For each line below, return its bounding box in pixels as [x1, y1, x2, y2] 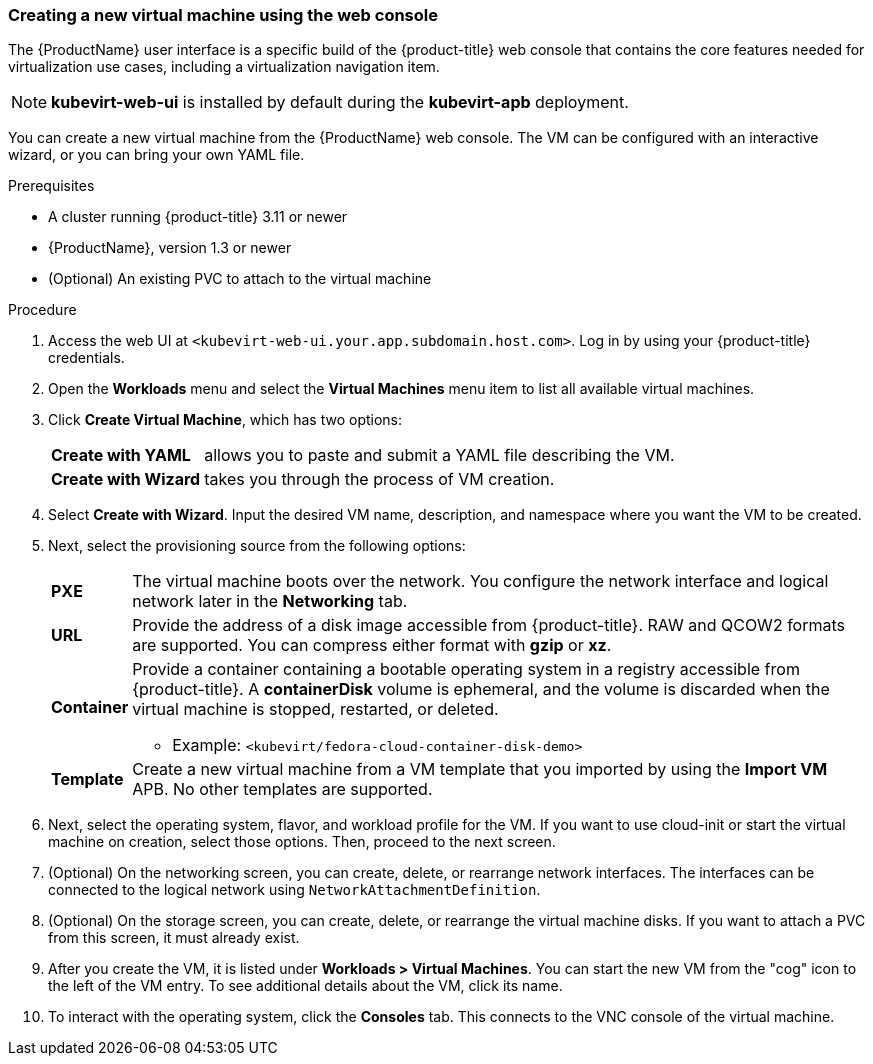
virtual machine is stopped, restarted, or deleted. [132, 699, 499, 720]
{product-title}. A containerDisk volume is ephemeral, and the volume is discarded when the [132, 679, 830, 700]
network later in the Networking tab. [132, 591, 408, 612]
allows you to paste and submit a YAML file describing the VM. [204, 445, 675, 466]
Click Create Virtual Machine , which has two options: [48, 411, 403, 429]
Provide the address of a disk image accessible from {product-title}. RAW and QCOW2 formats [132, 615, 845, 636]
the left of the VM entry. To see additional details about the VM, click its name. [48, 977, 563, 995]
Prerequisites [8, 177, 95, 195]
